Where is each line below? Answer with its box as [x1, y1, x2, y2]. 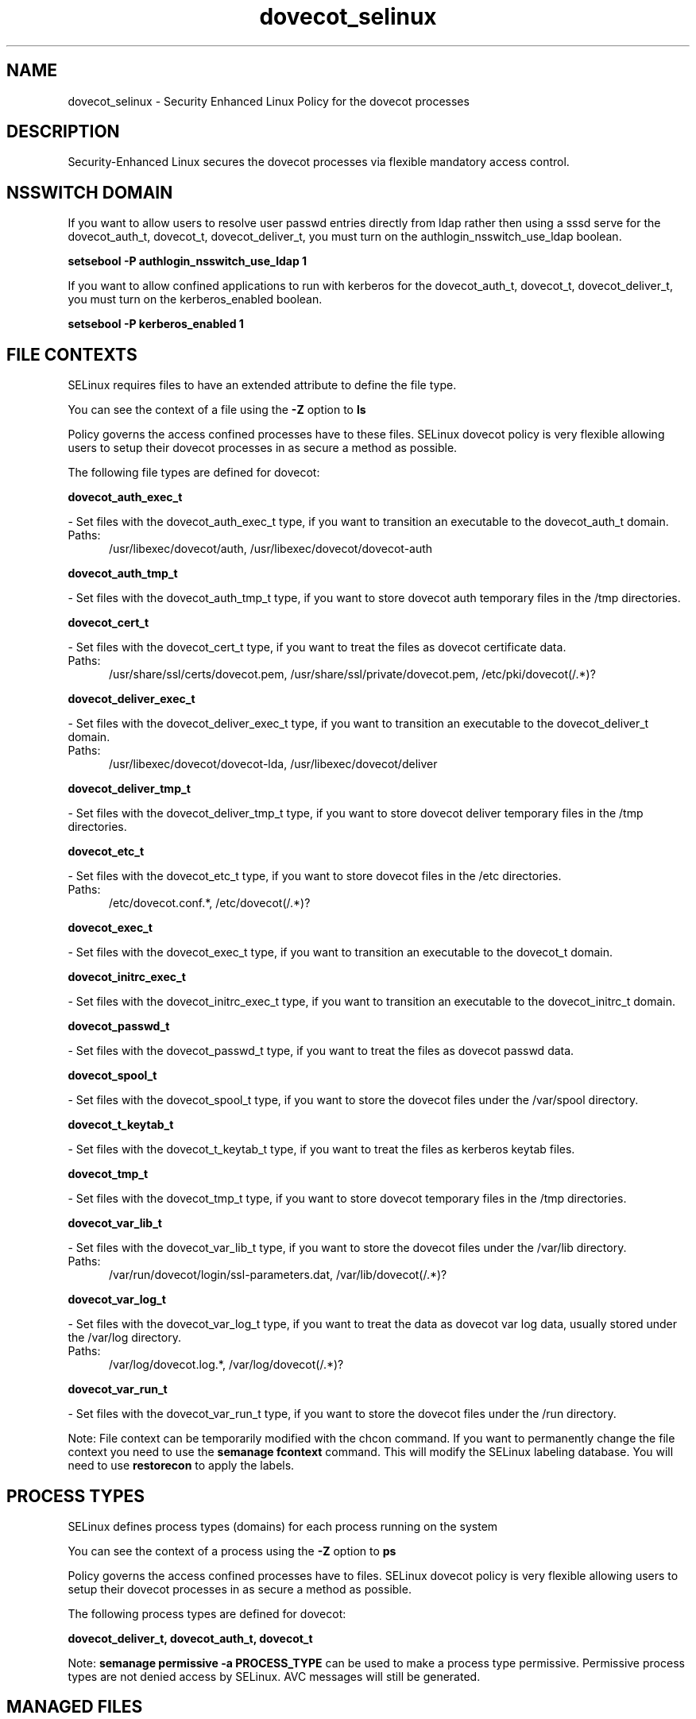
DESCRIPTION [6, 122, 120, 142]
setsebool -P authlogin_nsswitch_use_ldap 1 [68, 254, 307, 268]
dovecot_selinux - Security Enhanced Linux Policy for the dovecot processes [68, 94, 470, 108]
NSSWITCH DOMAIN [6, 182, 173, 203]
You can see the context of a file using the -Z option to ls [68, 403, 366, 417]
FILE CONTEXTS [6, 344, 137, 365]
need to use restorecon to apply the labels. [68, 1458, 295, 1473]
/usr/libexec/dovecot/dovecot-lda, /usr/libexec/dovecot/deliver [109, 757, 438, 771]
